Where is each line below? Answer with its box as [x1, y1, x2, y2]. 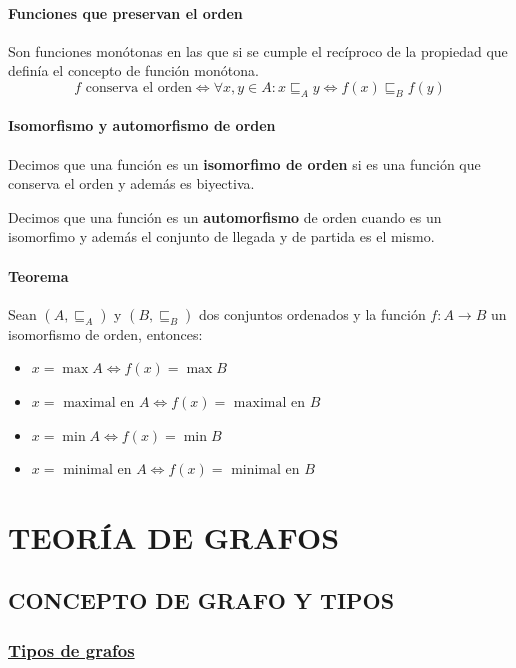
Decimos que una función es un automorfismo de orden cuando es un [8, 206, 442, 227]
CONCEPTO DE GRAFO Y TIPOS [8, 585, 395, 616]
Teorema [8, 265, 69, 286]
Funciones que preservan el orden [8, 2, 243, 23]
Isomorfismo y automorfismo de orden [8, 115, 276, 136]
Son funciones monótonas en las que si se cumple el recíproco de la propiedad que [8, 40, 508, 61]
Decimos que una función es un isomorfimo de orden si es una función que [8, 153, 481, 174]
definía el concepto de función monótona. [8, 60, 259, 81]
